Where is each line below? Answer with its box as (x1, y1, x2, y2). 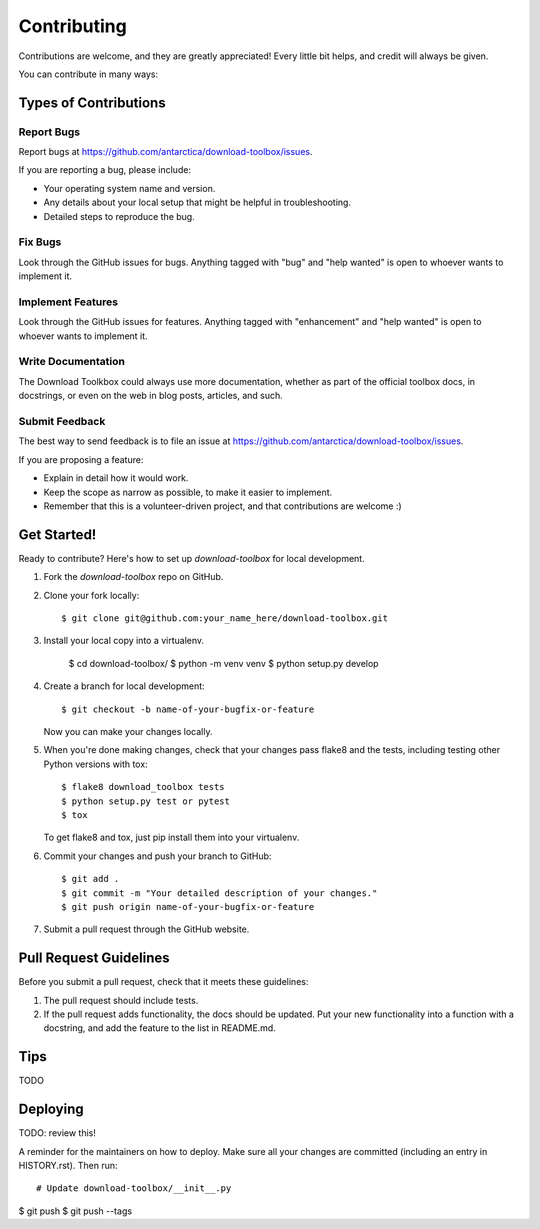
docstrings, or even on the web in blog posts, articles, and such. (18, 390, 284, 402)
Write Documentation (18, 355, 125, 369)
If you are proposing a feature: (18, 453, 144, 465)
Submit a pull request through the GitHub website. (43, 923, 250, 935)
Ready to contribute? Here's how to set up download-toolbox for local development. (18, 552, 365, 564)
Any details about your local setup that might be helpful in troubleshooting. (43, 196, 352, 209)
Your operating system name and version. (43, 182, 216, 194)
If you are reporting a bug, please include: (18, 164, 192, 176)
